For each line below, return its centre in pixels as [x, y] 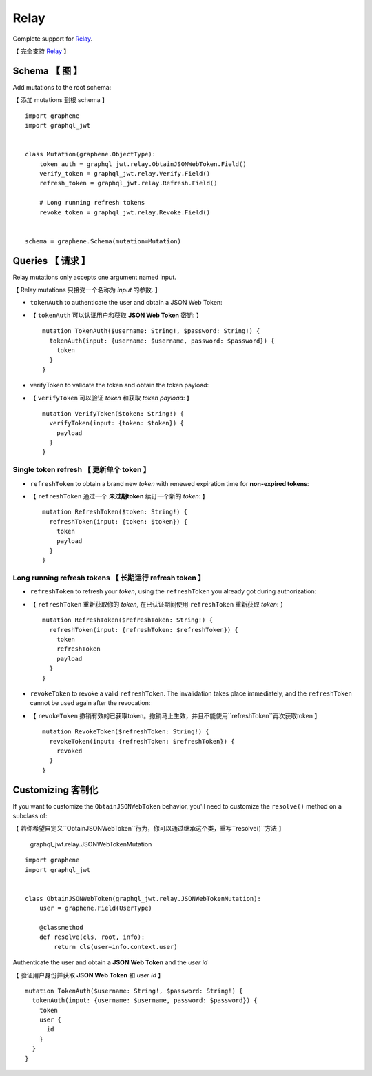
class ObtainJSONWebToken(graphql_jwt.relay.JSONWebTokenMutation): [143, 899]
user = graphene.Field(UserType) [96, 908]
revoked [69, 751]
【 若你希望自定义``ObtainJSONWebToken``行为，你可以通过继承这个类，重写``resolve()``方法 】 [149, 829]
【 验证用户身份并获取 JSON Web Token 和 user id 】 [89, 975]
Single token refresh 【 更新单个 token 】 [82, 470]
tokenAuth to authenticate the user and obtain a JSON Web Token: [126, 303]
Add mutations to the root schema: [62, 87]
